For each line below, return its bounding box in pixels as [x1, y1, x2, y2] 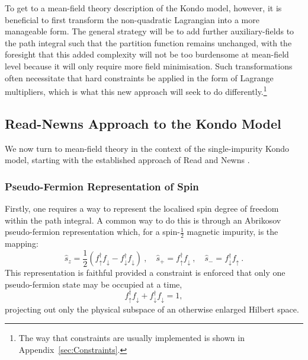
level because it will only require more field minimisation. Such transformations [5, 59, 293, 72]
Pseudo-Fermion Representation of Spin [5, 179, 199, 193]
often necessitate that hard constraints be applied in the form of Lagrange [5, 71, 274, 84]
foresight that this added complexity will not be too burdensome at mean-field [5, 48, 289, 60]
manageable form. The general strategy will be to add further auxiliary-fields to [5, 25, 294, 37]
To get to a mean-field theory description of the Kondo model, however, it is [5, 2, 282, 14]
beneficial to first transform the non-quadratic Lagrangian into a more [5, 13, 259, 26]
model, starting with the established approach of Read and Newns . [5, 154, 250, 166]
